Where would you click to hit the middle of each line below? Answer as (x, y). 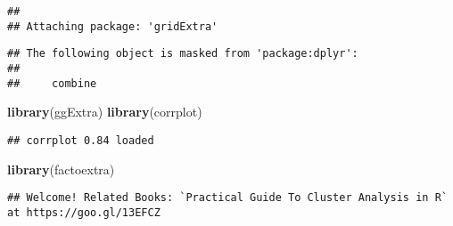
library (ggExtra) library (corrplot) (105, 112)
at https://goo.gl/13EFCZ (84, 212)
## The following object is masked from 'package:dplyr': (183, 54)
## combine (52, 83)
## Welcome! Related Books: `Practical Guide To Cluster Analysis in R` (227, 198)
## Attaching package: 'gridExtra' (113, 26)
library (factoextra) (61, 169)
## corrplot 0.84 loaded (81, 140)
